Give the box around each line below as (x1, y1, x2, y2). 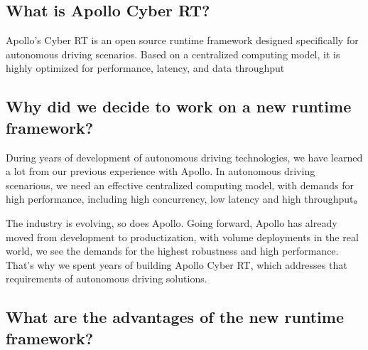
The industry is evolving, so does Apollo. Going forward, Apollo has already (6, 215, 337, 230)
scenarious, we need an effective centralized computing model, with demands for (6, 177, 354, 192)
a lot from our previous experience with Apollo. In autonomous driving (6, 164, 315, 179)
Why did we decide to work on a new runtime (6, 95, 352, 117)
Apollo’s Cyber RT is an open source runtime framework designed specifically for (6, 33, 359, 48)
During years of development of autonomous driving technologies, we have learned (6, 149, 363, 164)
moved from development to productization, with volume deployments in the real (6, 229, 359, 244)
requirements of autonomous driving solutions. (6, 271, 207, 286)
